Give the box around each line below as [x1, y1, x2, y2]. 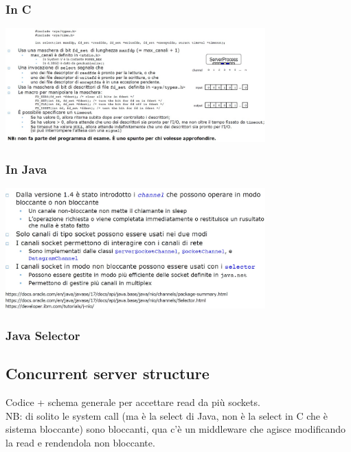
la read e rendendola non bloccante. [5, 435, 155, 449]
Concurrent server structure [5, 363, 210, 384]
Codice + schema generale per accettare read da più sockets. [5, 395, 260, 409]
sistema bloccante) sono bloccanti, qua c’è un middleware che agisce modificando [5, 422, 346, 436]
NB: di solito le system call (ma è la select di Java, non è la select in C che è [5, 408, 328, 422]
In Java [5, 160, 47, 177]
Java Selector [5, 326, 80, 343]
